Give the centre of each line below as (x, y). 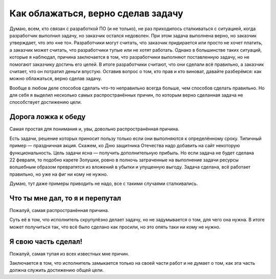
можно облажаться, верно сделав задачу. (56, 79)
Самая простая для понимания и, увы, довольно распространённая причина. (94, 129)
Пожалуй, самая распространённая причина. (59, 210)
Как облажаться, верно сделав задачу (96, 13)
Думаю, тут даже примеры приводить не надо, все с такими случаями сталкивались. (104, 183)
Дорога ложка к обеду (48, 117)
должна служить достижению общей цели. (57, 270)
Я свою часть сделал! (46, 241)
